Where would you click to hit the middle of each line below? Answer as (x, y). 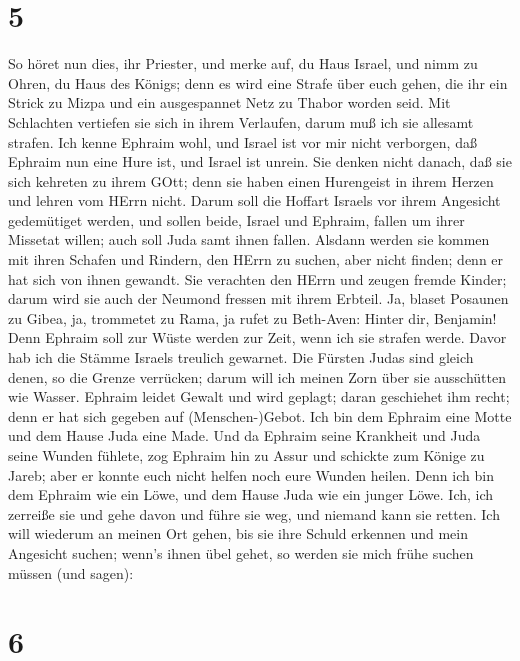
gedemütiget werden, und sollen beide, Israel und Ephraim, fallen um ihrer (236, 219)
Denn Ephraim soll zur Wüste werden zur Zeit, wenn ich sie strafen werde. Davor (257, 337)
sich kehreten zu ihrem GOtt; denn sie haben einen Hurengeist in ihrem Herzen (251, 180)
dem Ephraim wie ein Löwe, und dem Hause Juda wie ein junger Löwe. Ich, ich (251, 494)
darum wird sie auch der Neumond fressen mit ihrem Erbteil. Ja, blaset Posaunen (258, 298)
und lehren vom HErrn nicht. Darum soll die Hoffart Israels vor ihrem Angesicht (254, 200)
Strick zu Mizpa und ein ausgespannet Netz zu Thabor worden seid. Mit (229, 102)
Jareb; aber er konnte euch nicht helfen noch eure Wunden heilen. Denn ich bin (251, 474)
